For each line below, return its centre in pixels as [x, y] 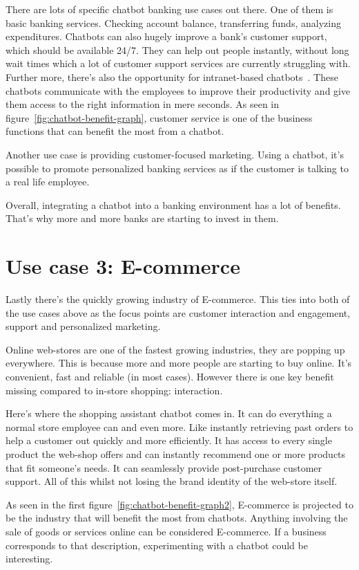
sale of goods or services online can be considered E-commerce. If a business [166, 531]
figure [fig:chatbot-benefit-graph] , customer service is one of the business [159, 117]
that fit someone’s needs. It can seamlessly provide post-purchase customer [164, 467]
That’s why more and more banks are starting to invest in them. [142, 218]
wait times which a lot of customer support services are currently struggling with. [178, 63]
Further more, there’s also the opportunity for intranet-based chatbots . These [172, 76]
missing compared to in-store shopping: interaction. [114, 390]
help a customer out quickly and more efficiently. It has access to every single [169, 440]
